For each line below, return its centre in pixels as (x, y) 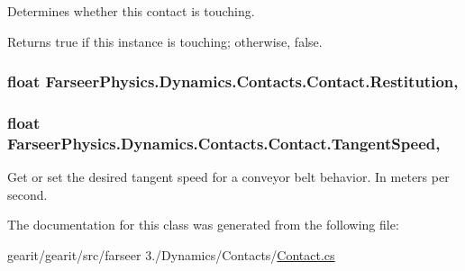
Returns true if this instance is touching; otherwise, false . (165, 41)
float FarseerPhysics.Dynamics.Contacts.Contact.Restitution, (233, 81)
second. (27, 194)
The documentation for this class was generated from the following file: (203, 225)
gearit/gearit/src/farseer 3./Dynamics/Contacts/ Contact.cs (171, 254)
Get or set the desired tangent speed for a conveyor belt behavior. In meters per (228, 177)
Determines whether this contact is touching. (131, 11)
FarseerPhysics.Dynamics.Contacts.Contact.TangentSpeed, (224, 143)
